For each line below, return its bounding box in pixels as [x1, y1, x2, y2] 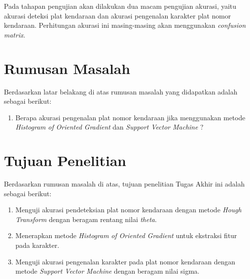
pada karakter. [15, 240, 59, 250]
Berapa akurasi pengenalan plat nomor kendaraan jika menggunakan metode [15, 112, 246, 122]
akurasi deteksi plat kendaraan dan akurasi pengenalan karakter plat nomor [4, 10, 231, 20]
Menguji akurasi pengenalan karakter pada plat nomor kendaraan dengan [15, 256, 235, 266]
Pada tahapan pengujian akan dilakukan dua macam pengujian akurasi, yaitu [4, 1, 236, 11]
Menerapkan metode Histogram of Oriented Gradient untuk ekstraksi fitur [15, 230, 237, 241]
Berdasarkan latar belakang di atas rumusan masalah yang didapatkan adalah [4, 86, 238, 96]
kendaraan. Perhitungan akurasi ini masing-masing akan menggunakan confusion [4, 20, 246, 30]
